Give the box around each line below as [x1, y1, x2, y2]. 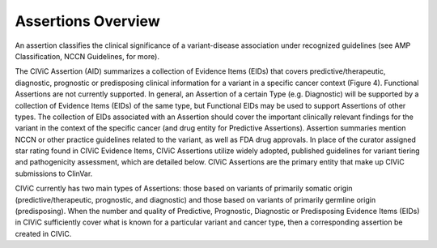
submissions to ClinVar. [15, 169, 93, 178]
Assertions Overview [15, 12, 161, 30]
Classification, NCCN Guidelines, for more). [15, 51, 159, 61]
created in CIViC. [15, 229, 72, 238]
